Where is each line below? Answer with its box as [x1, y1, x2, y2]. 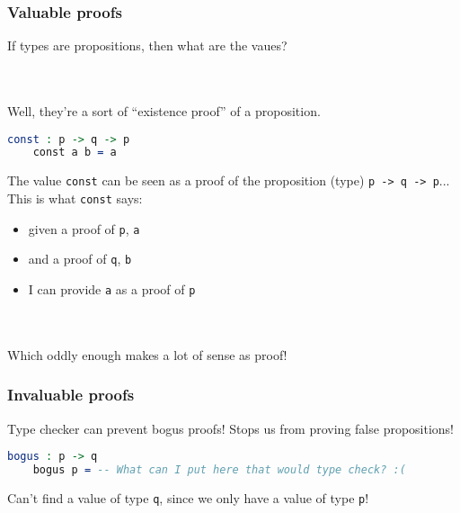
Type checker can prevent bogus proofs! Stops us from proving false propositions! [7, 418, 455, 437]
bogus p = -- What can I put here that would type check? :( [32, 463, 406, 477]
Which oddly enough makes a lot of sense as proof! [7, 345, 287, 364]
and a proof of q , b [28, 249, 132, 268]
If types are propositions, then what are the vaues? [7, 36, 287, 55]
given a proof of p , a [28, 219, 140, 238]
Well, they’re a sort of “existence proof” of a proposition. [7, 102, 321, 120]
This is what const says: [7, 189, 143, 207]
